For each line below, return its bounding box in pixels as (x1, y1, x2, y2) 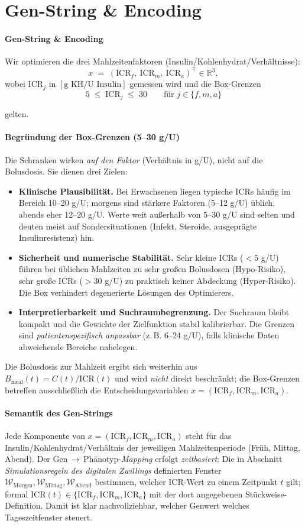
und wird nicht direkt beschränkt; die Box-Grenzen (115, 372, 300, 384)
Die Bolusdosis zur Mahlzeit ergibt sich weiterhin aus (5, 360, 197, 373)
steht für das (186, 429, 232, 442)
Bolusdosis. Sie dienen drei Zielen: (5, 165, 128, 177)
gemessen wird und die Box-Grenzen (129, 77, 261, 90)
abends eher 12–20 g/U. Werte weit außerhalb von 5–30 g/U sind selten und (18, 208, 295, 220)
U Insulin (87, 80, 122, 89)
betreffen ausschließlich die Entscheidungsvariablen (5, 383, 189, 396)
